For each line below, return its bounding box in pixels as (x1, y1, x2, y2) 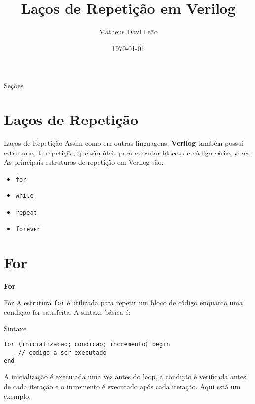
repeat (15, 209, 37, 217)
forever (15, 225, 40, 233)
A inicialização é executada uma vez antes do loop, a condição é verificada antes (4, 371, 246, 381)
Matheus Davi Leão (99, 27, 158, 37)
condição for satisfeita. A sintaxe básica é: (4, 307, 131, 317)
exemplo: (4, 391, 31, 401)
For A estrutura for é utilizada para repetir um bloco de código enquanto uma (4, 297, 243, 308)
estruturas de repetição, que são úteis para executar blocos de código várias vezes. (4, 147, 252, 157)
